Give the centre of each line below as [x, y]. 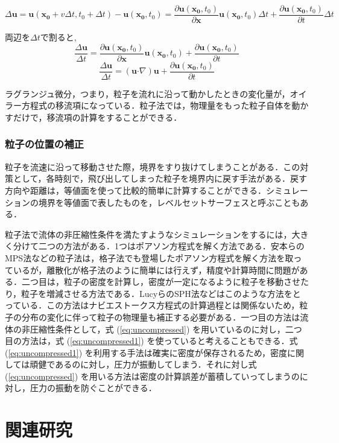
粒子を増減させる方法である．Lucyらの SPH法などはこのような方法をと [161, 293]
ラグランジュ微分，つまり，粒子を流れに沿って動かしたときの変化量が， [147, 93]
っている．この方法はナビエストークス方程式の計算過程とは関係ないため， [152, 305]
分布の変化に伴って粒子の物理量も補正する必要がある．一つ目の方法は [161, 317]
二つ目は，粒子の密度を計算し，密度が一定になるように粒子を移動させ [161, 282]
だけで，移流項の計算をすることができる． [97, 117]
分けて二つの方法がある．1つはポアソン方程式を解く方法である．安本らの [159, 246]
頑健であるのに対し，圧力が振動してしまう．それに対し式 [143, 364]
